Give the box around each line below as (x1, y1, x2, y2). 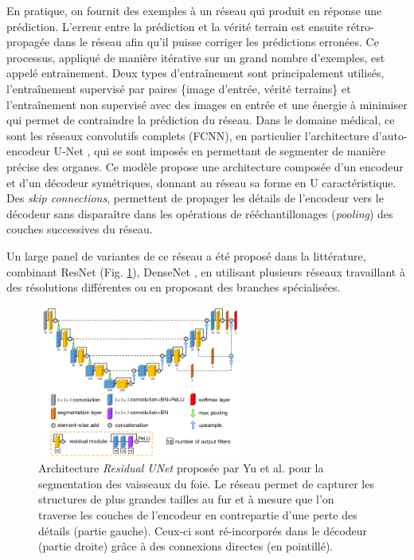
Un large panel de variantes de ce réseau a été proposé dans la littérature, (6, 247, 366, 264)
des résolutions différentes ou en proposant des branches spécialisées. (6, 279, 341, 296)
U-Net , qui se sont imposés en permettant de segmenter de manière (53, 143, 386, 159)
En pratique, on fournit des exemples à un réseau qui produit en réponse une (6, 2, 382, 18)
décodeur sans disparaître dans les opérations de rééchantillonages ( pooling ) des (6, 205, 393, 221)
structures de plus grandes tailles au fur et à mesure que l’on (38, 491, 334, 507)
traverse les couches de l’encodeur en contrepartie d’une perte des (38, 507, 357, 523)
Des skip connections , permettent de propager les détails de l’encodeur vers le (6, 190, 384, 206)
